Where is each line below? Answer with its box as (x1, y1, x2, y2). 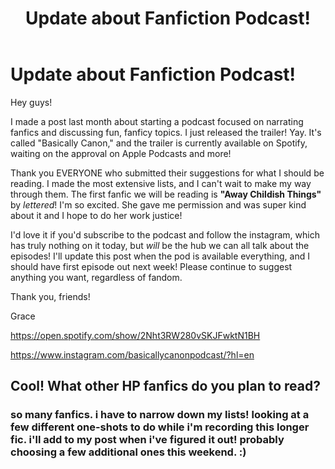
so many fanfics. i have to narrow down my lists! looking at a (10, 408, 310, 422)
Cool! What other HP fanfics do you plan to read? (10, 378, 322, 395)
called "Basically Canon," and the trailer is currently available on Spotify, (10, 137, 308, 149)
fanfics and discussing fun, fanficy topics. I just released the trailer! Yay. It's (10, 126, 322, 138)
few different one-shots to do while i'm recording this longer (10, 420, 310, 434)
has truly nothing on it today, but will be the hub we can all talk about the (10, 239, 310, 251)
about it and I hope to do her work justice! (10, 209, 183, 221)
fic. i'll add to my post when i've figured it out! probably (10, 433, 285, 447)
